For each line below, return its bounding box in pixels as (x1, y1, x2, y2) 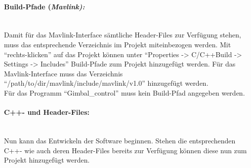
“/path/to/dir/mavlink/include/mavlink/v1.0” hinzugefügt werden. (4, 78, 209, 88)
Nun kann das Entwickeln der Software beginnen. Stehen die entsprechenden (4, 135, 236, 145)
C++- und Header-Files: (4, 107, 89, 117)
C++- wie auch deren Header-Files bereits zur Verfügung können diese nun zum (4, 145, 247, 155)
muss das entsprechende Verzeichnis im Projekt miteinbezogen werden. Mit (4, 39, 231, 49)
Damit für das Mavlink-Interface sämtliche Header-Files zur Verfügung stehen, (4, 30, 242, 40)
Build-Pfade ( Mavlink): (4, 1, 85, 11)
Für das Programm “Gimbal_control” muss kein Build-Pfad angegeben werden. (4, 87, 245, 98)
